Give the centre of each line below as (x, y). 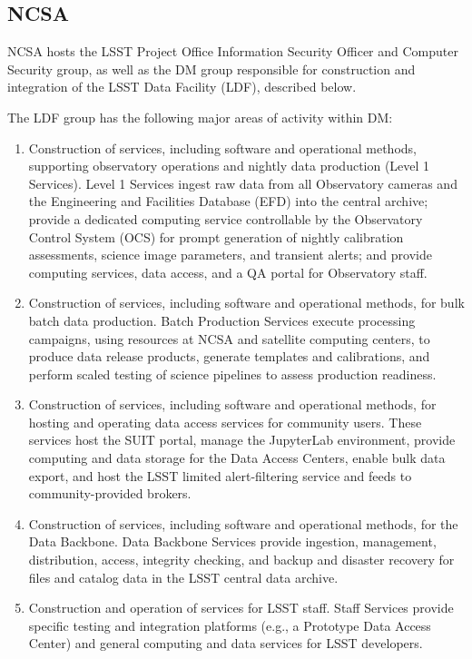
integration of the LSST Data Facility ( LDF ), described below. (182, 87)
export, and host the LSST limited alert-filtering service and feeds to (220, 475)
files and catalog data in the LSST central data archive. (183, 577)
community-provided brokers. (110, 493)
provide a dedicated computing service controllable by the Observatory (226, 218)
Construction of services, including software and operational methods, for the (243, 523)
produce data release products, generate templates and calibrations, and (229, 356)
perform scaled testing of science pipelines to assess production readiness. (232, 374)
